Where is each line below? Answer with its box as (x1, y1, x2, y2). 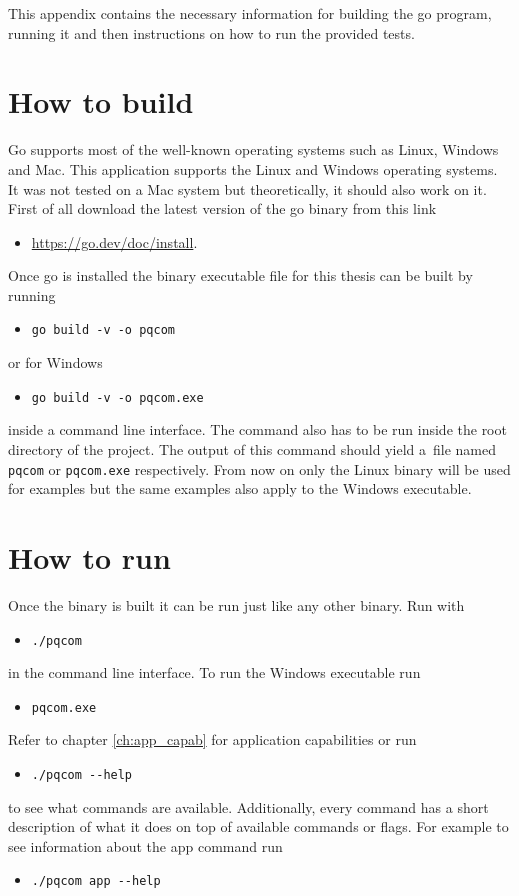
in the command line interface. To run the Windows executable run (8, 662, 421, 683)
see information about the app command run (8, 835, 283, 856)
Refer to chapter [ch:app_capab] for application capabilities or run (8, 729, 417, 750)
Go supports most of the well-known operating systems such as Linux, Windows (8, 139, 499, 160)
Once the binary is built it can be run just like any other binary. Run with (8, 594, 465, 615)
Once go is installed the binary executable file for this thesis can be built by (8, 265, 473, 286)
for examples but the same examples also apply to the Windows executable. (8, 478, 472, 499)
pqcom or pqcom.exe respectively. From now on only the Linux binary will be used (8, 458, 511, 479)
